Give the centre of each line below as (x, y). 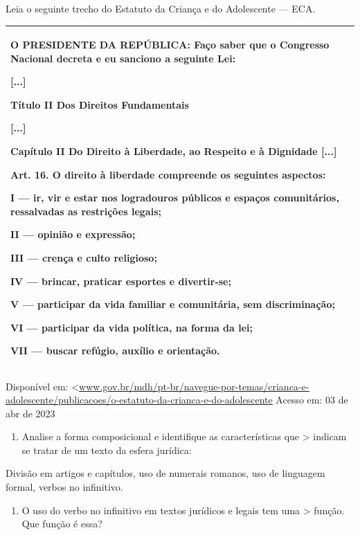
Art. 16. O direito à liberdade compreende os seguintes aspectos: (168, 174)
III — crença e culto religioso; (84, 258)
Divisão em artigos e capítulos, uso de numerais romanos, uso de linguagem (165, 473)
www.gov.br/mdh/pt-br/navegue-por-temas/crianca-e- (194, 386)
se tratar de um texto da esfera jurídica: (107, 450)
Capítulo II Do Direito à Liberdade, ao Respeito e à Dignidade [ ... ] (174, 151)
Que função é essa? (62, 524)
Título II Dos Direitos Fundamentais (100, 104)
